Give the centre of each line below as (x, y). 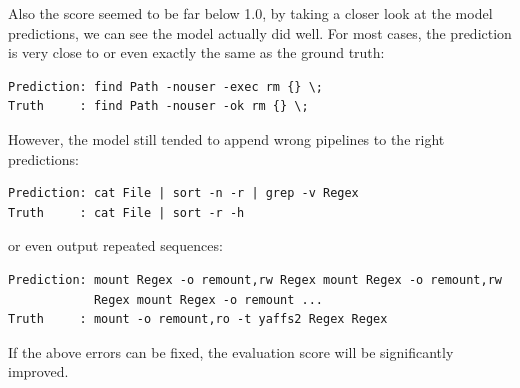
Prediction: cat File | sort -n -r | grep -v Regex (183, 193)
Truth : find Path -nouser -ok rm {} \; (158, 106)
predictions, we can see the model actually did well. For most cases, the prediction (260, 32)
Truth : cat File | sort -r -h (126, 212)
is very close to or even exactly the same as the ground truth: (196, 52)
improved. (38, 371)
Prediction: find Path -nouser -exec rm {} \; (165, 86)
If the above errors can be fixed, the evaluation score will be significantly (231, 351)
